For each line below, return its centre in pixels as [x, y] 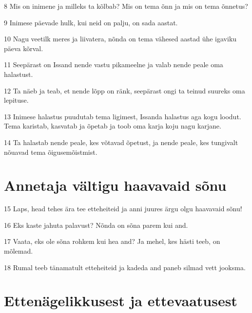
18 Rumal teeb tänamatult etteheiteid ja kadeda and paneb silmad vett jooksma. [125, 267]
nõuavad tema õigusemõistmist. [51, 152]
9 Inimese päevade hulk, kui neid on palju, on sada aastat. [91, 22]
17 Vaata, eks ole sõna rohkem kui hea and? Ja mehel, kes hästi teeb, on [112, 241]
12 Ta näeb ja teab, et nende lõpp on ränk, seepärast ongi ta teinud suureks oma [125, 90]
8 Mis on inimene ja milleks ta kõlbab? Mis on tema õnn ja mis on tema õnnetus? [126, 6]
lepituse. [16, 100]
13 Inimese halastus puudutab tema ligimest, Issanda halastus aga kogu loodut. [123, 116]
